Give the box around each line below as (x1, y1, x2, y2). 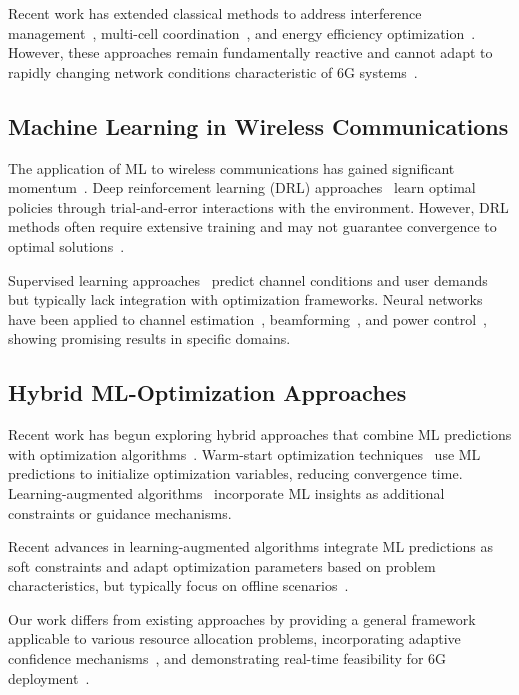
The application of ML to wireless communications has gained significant (8, 157, 455, 178)
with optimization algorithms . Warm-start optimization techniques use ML (8, 443, 481, 464)
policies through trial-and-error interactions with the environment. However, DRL (8, 196, 509, 217)
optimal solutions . (8, 235, 125, 256)
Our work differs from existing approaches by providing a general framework (8, 608, 476, 629)
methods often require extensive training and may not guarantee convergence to (8, 216, 497, 237)
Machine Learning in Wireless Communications (8, 110, 509, 141)
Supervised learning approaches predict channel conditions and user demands (8, 269, 488, 290)
